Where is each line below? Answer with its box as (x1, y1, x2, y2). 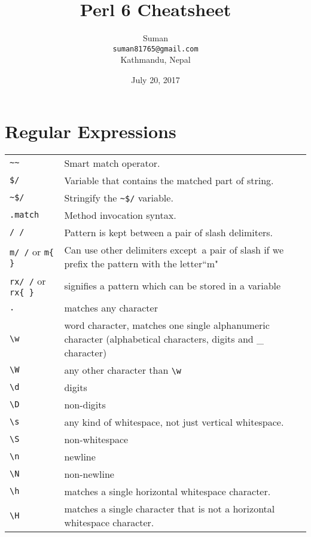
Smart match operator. (64, 155, 160, 170)
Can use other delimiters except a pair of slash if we (64, 242, 284, 257)
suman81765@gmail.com (112, 44, 199, 53)
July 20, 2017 (131, 73, 180, 86)
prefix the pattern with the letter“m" (64, 256, 219, 270)
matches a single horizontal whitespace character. (64, 484, 271, 498)
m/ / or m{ (10, 245, 54, 258)
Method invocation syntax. (64, 208, 176, 222)
